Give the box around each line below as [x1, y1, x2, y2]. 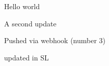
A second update [4, 18, 57, 28]
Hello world [4, 1, 40, 11]
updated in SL [4, 52, 49, 62]
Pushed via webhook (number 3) [4, 35, 106, 46]
